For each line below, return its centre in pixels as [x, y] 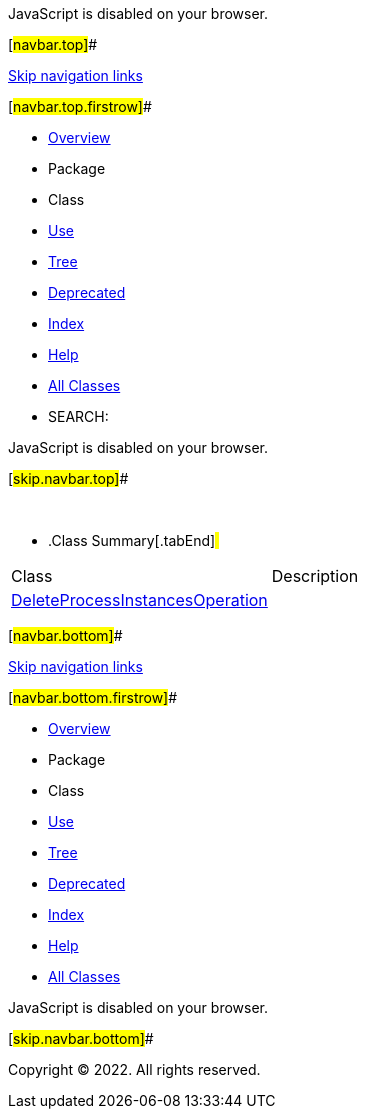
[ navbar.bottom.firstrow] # [93, 697]
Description [315, 576]
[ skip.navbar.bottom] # [81, 1038]
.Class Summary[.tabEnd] [132, 540]
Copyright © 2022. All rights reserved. [134, 1069]
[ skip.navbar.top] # [68, 478]
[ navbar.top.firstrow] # [80, 106]
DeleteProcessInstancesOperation [139, 600]
